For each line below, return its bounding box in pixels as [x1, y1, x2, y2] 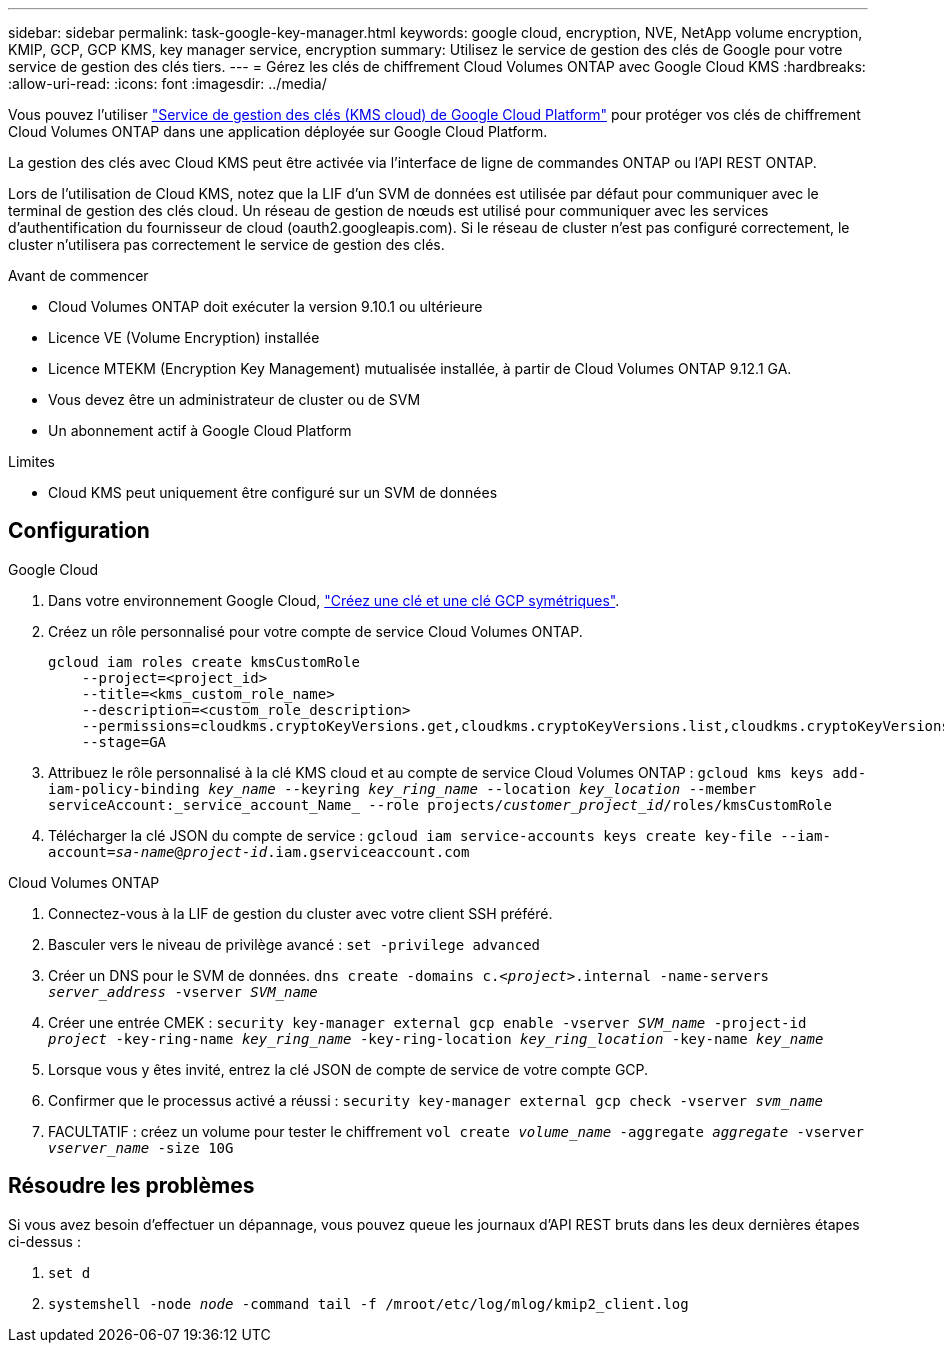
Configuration [8, 518, 150, 544]
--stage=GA [81, 733, 167, 750]
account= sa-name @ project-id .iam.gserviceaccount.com [48, 843, 470, 860]
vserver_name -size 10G [48, 1139, 234, 1156]
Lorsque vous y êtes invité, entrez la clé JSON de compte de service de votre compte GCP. [48, 1060, 649, 1078]
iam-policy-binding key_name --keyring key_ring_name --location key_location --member [48, 780, 757, 797]
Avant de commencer [8, 267, 149, 284]
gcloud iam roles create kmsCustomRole [48, 653, 360, 670]
